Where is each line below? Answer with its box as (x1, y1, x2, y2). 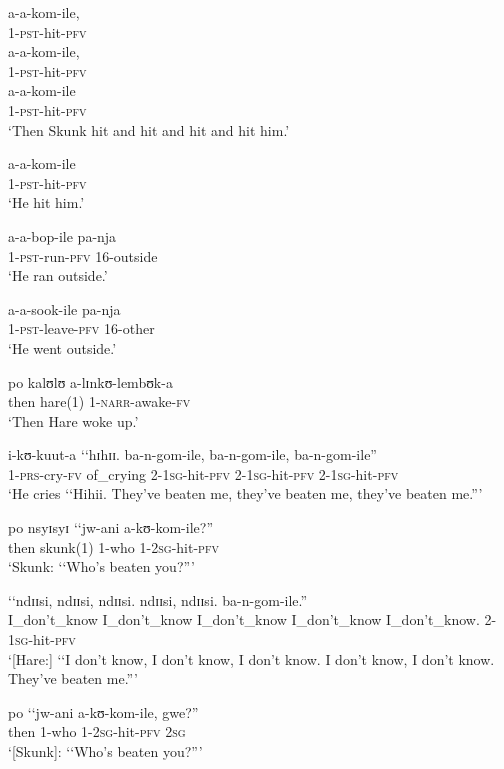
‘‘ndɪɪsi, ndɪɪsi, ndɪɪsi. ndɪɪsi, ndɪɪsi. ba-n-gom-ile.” (8, 589, 308, 610)
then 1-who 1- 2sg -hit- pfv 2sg (8, 721, 186, 742)
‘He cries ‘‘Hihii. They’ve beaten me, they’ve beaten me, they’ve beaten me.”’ (8, 483, 483, 504)
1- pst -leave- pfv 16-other (8, 318, 155, 339)
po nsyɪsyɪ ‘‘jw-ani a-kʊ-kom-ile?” (8, 517, 213, 538)
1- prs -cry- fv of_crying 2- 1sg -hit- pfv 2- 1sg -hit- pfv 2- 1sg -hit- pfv (8, 463, 399, 484)
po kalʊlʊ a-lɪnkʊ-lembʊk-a (8, 371, 173, 392)
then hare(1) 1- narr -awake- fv (8, 391, 191, 412)
